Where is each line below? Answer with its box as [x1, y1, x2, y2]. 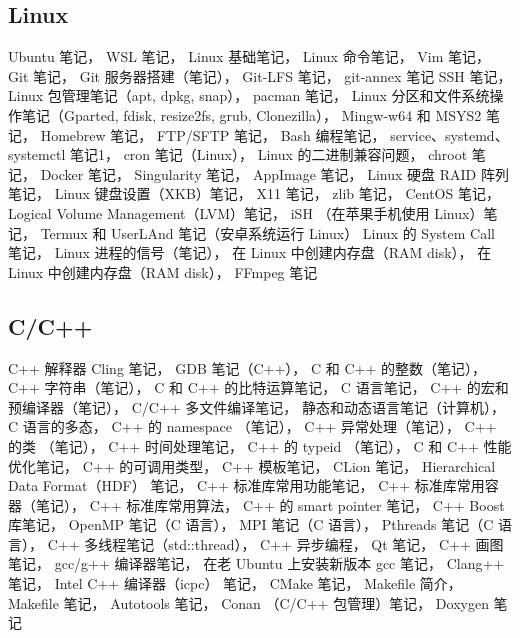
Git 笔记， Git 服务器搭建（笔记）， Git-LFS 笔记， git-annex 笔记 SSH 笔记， [8, 65, 512, 86]
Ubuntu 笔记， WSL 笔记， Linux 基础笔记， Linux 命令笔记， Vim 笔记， [8, 46, 491, 67]
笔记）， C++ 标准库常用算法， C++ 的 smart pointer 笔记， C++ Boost [35, 494, 505, 515]
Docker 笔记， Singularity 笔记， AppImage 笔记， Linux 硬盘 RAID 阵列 [40, 163, 509, 184]
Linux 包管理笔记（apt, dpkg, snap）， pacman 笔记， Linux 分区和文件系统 [8, 85, 490, 106]
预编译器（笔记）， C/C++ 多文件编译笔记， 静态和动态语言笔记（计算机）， [8, 396, 505, 417]
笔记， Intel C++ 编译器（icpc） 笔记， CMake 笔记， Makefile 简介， [8, 573, 462, 594]
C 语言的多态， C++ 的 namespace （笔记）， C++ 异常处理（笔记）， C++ [8, 416, 497, 437]
